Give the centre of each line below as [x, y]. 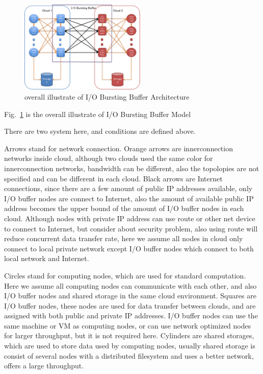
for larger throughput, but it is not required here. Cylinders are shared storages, [129, 335]
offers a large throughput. [44, 366]
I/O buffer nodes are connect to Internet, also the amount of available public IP [129, 198]
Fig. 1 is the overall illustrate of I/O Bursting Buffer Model [98, 114]
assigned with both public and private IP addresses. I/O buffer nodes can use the [131, 315]
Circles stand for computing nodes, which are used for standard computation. [125, 275]
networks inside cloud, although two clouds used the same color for [109, 158]
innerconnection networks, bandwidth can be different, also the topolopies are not [132, 168]
